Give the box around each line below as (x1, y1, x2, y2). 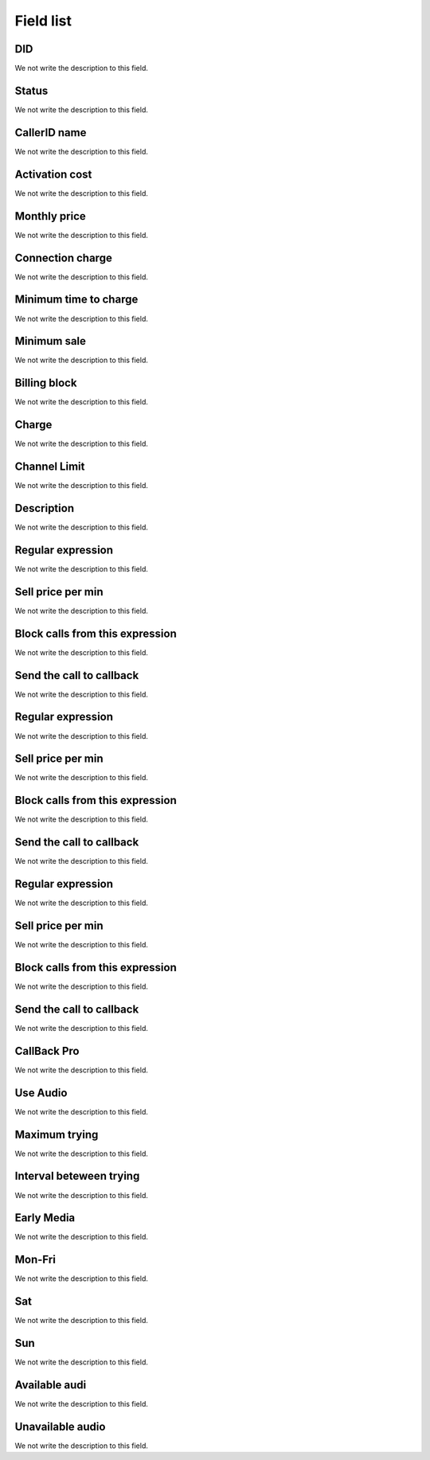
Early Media (14, 1211, 76, 1225)
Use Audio (14, 1086, 68, 1099)
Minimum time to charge (14, 293, 139, 306)
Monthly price (14, 209, 87, 223)
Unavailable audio (14, 1419, 106, 1433)
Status (14, 84, 49, 97)
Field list (14, 12, 72, 29)
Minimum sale (14, 334, 87, 348)
